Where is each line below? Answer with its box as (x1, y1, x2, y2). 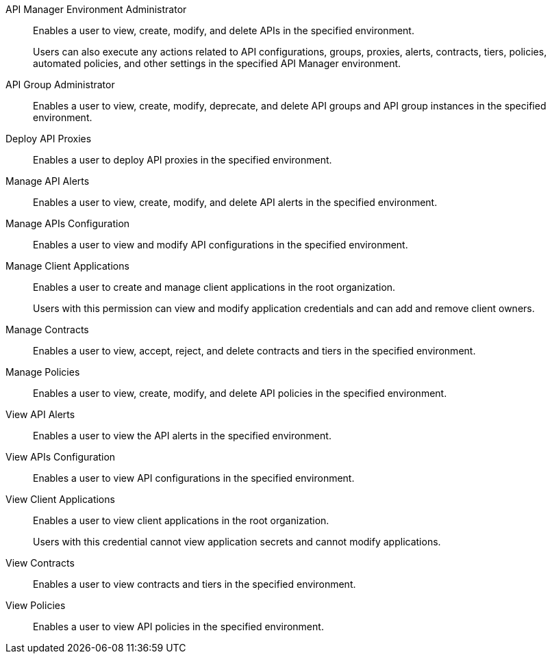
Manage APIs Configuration (5, 218, 130, 229)
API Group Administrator (5, 79, 115, 90)
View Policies (5, 599, 66, 611)
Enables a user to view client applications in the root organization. (33, 515, 329, 526)
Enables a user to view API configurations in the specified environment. (33, 472, 355, 484)
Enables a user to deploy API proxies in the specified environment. (33, 154, 332, 166)
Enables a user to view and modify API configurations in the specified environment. (33, 239, 408, 250)
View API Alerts (5, 409, 75, 420)
